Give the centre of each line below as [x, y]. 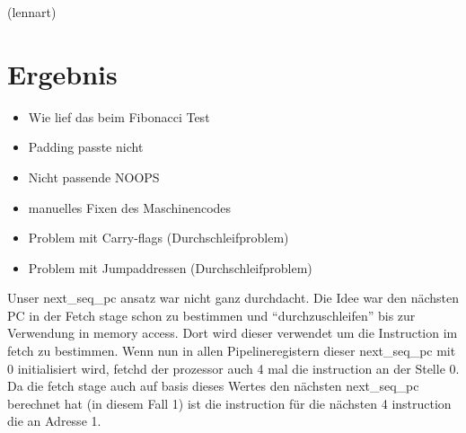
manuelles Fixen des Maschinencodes [130, 207]
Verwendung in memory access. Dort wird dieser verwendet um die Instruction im [233, 333]
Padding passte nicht [86, 147]
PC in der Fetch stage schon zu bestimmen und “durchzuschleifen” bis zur [211, 315]
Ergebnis [62, 73]
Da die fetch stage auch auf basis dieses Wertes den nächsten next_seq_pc [213, 386]
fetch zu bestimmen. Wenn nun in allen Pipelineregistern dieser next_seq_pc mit [232, 351]
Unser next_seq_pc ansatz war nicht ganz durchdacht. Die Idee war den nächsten [233, 298]
